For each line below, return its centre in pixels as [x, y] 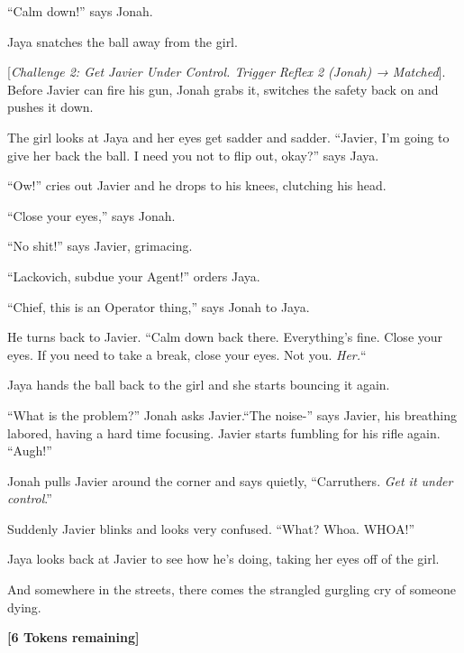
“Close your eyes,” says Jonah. [91, 215]
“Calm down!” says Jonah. [80, 11]
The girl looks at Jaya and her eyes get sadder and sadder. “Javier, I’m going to [228, 137]
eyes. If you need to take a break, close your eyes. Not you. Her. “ [187, 354]
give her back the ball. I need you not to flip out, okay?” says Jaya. [193, 155]
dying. [24, 607]
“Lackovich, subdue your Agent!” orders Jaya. [134, 276]
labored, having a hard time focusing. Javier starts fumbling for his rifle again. [224, 432]
